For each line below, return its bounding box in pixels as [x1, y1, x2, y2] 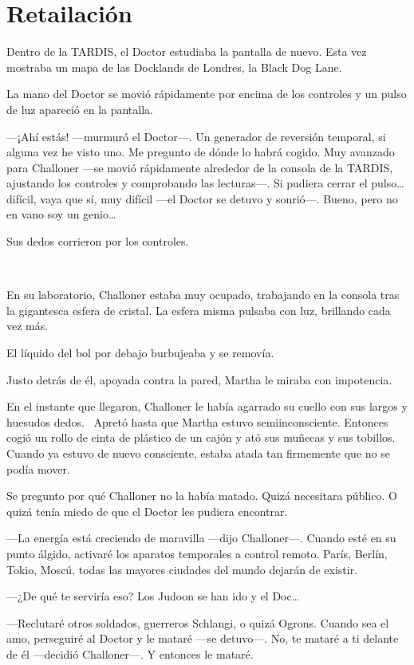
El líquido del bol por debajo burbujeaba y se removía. [6, 344, 274, 361]
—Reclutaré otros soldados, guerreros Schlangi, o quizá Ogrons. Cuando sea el [6, 614, 389, 631]
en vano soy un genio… [6, 206, 116, 222]
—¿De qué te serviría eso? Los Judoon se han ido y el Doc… [6, 588, 300, 604]
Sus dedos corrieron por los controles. [6, 233, 189, 250]
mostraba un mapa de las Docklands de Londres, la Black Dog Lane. [6, 58, 342, 75]
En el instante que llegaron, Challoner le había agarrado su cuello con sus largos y [6, 398, 408, 415]
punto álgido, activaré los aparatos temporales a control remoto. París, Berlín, [6, 545, 388, 561]
